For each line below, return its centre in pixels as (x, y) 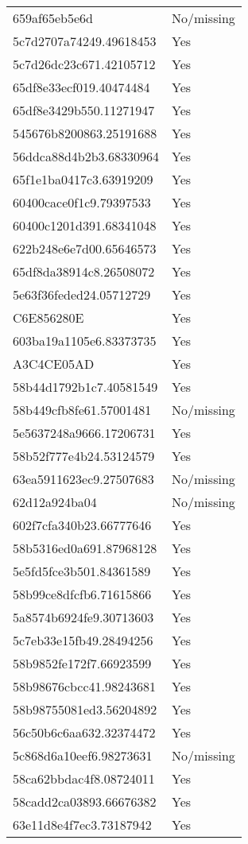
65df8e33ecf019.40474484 (81, 87)
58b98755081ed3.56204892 (85, 709)
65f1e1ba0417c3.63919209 (83, 179)
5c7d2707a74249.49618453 (85, 41)
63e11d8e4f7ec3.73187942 (82, 825)
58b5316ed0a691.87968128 (85, 548)
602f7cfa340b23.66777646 (82, 525)
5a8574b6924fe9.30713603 (83, 617)
